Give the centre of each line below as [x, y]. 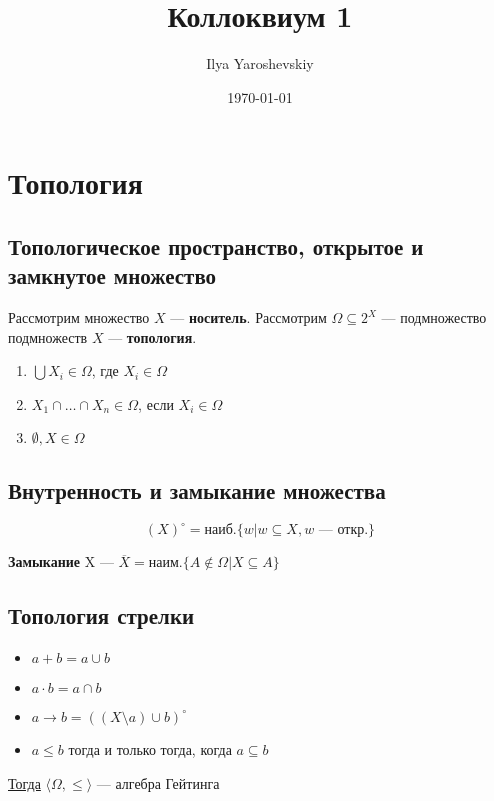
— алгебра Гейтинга [158, 782]
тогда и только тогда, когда [150, 748]
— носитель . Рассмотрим [248, 317]
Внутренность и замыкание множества [197, 489]
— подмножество [434, 317]
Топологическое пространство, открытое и [216, 245]
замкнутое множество [112, 275]
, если [156, 403]
